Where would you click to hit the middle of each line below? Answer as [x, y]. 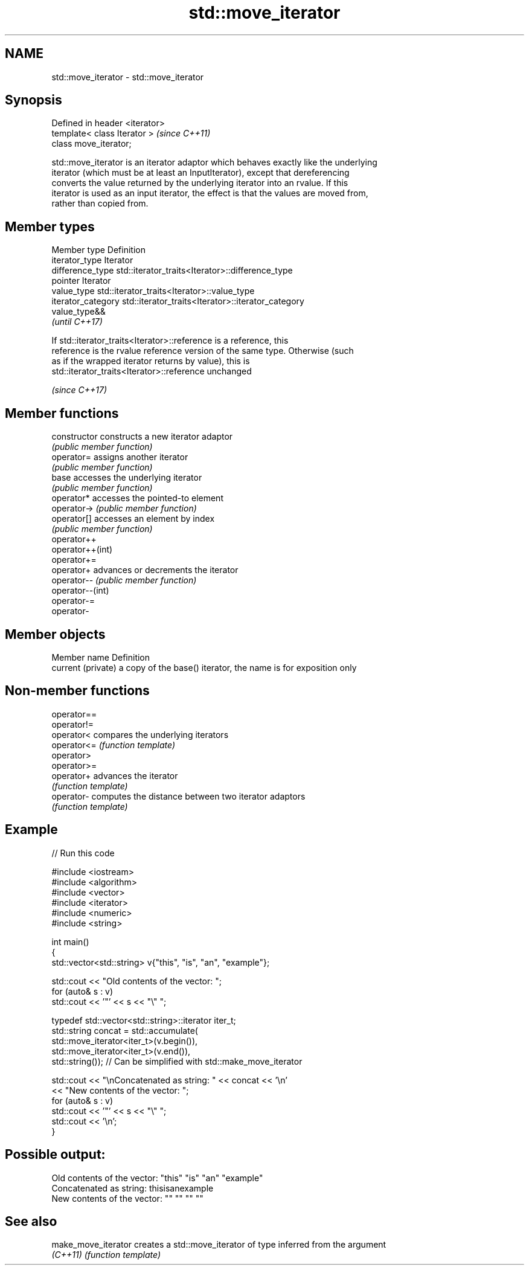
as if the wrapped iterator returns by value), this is [151, 361]
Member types [50, 226]
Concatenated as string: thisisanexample [133, 1188]
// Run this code [83, 853]
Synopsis [34, 100]
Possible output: [55, 1155]
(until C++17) [77, 322]
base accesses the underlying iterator [127, 478]
